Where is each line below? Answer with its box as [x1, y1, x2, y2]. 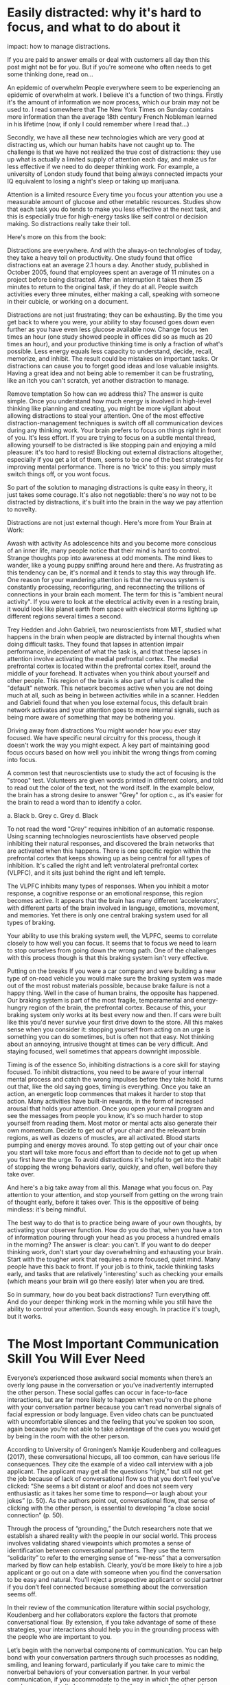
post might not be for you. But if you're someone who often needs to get [7, 63, 211, 71]
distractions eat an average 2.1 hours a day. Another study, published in [7, 260, 209, 269]
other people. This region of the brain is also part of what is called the [7, 676, 205, 684]
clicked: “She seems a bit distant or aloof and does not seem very [7, 1482, 194, 1490]
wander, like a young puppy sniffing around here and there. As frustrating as [7, 561, 223, 569]
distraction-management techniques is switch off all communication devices [7, 419, 223, 427]
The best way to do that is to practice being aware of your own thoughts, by [7, 1218, 222, 1227]
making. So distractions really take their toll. [7, 219, 131, 227]
